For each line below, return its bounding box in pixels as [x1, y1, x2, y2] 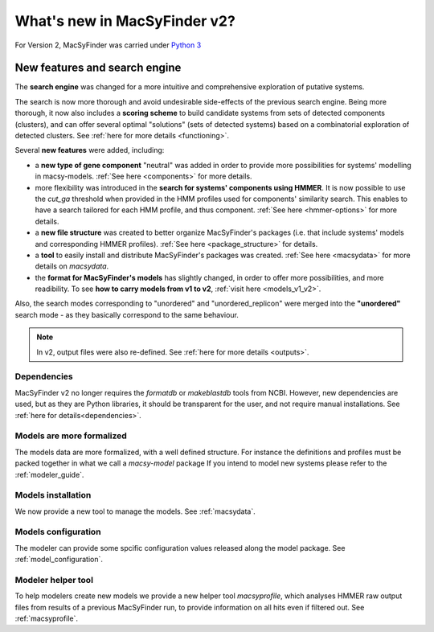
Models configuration [14, 527, 101, 538]
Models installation [14, 490, 92, 501]
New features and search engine [14, 61, 182, 75]
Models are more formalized [14, 430, 128, 441]
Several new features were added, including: [14, 146, 165, 155]
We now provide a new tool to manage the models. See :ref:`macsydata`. [14, 507, 256, 516]
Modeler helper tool [14, 574, 94, 585]
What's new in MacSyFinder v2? [14, 12, 236, 30]
